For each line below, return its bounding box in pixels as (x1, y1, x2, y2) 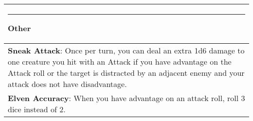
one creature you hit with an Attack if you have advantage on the (8, 55, 232, 67)
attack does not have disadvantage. (8, 78, 127, 89)
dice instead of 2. (8, 103, 66, 115)
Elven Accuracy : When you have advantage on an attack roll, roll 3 (8, 92, 245, 104)
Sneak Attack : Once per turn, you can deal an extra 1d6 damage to (8, 44, 245, 56)
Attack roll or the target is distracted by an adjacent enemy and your (8, 67, 245, 78)
